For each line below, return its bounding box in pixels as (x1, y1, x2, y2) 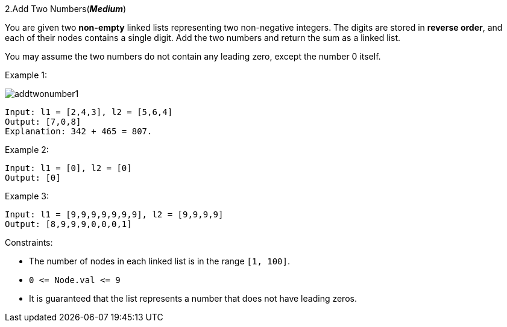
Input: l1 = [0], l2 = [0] (5, 163, 132, 173)
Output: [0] (5, 173, 61, 182)
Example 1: (5, 70, 47, 80)
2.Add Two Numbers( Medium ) (5, 4, 127, 14)
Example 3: (5, 191, 49, 201)
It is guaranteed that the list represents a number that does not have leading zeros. (29, 293, 357, 304)
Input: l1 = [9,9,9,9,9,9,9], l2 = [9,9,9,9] (5, 210, 224, 219)
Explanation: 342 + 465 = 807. (5, 126, 153, 136)
